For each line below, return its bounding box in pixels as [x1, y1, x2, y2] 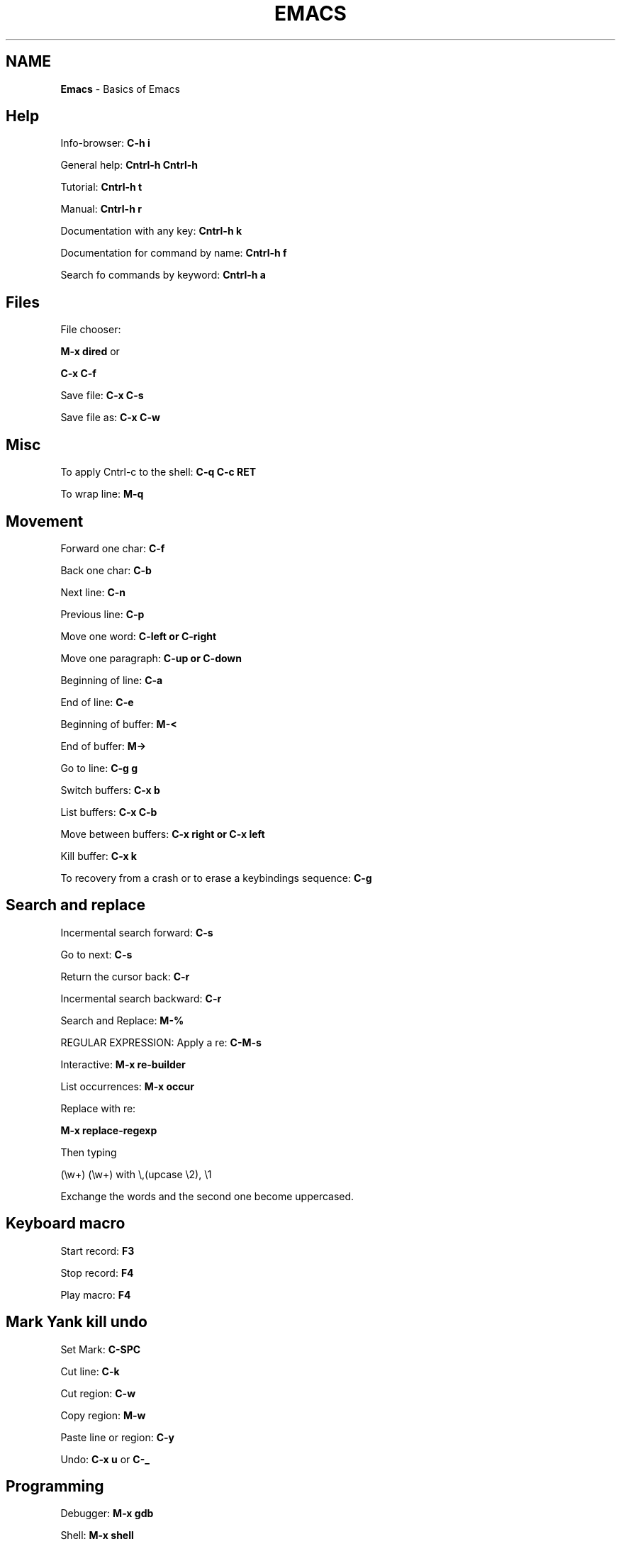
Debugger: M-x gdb [60, 1507, 154, 1520]
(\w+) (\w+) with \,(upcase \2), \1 [60, 1168, 212, 1180]
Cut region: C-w [60, 1387, 136, 1399]
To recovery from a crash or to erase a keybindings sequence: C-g [60, 871, 372, 884]
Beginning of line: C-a [60, 673, 163, 686]
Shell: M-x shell [60, 1529, 134, 1542]
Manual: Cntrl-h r [60, 203, 142, 216]
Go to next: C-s [60, 948, 133, 961]
